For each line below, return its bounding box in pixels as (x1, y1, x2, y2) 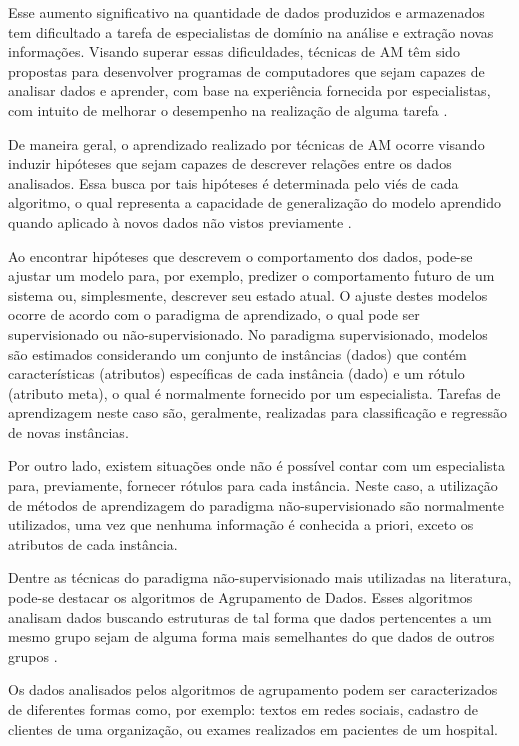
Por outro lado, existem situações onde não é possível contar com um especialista (8, 455, 506, 476)
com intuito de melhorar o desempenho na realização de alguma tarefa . (8, 99, 448, 120)
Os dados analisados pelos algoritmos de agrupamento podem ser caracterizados (8, 679, 498, 700)
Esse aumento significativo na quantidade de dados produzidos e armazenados (8, 2, 485, 22)
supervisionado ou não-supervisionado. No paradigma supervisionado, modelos (8, 323, 488, 344)
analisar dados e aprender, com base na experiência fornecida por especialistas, (8, 80, 491, 101)
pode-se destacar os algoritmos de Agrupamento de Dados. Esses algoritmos (8, 587, 473, 608)
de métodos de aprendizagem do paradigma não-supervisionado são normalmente (8, 494, 504, 515)
